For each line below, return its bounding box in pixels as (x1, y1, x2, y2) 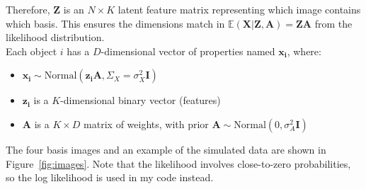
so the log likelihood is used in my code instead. (6, 170, 214, 185)
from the (314, 16, 353, 30)
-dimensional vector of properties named (101, 43, 275, 58)
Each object (6, 43, 57, 58)
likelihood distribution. (6, 30, 105, 45)
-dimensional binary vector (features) (60, 93, 221, 108)
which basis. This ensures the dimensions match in (6, 16, 225, 30)
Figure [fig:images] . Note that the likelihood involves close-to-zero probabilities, (6, 156, 351, 171)
